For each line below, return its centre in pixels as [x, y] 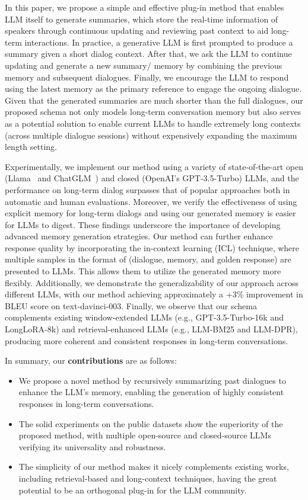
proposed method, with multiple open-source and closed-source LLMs [145, 435]
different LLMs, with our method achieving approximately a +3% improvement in [154, 294]
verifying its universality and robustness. [92, 446]
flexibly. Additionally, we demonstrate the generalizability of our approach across [152, 282]
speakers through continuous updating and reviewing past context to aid [137, 31]
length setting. [31, 147]
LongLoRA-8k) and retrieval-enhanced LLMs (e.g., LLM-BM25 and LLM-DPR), [151, 329]
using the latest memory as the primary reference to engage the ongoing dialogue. [153, 89]
